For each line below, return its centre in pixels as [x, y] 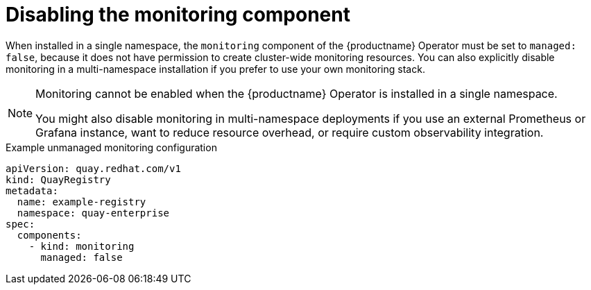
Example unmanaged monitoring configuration [111, 147]
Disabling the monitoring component [178, 15]
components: [49, 235]
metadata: [32, 190]
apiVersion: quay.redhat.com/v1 [93, 168]
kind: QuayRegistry [58, 179]
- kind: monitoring [82, 246]
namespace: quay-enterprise [93, 213]
